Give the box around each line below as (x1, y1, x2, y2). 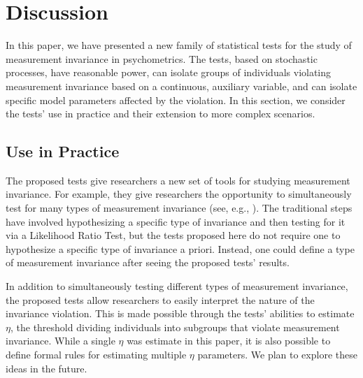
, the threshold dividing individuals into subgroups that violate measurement (10, 319, 340, 334)
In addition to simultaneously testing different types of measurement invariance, (6, 279, 348, 293)
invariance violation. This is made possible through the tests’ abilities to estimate (6, 306, 355, 321)
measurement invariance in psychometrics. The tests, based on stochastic (6, 51, 318, 66)
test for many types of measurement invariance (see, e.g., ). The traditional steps (6, 201, 353, 215)
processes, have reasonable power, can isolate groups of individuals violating (6, 65, 332, 80)
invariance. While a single (6, 333, 115, 348)
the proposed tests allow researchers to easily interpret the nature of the (6, 292, 315, 307)
